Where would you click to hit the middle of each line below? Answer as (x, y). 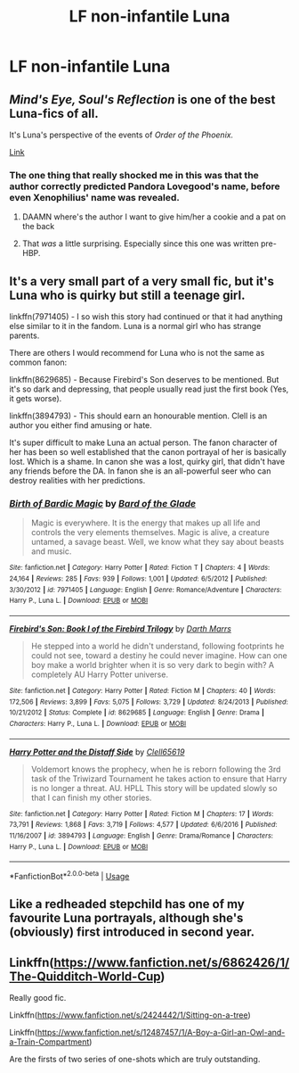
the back (38, 227)
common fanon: (38, 362)
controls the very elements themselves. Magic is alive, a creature (150, 532)
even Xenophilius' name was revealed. (94, 197)
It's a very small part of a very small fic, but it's (141, 281)
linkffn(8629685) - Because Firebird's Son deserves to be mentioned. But (144, 380)
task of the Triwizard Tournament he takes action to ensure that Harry (159, 779)
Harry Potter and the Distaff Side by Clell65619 (97, 752)
